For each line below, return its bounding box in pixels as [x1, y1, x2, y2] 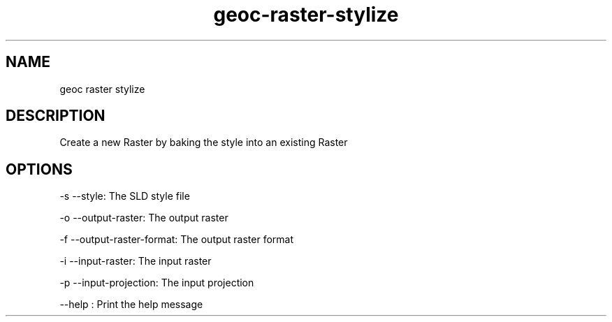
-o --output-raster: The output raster [59, 212, 228, 224]
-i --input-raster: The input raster [59, 255, 212, 268]
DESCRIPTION [6, 107, 105, 125]
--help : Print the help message [59, 298, 203, 311]
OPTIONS [6, 160, 73, 178]
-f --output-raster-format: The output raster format [59, 233, 294, 246]
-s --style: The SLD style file [59, 190, 190, 203]
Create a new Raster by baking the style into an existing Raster [59, 136, 348, 149]
